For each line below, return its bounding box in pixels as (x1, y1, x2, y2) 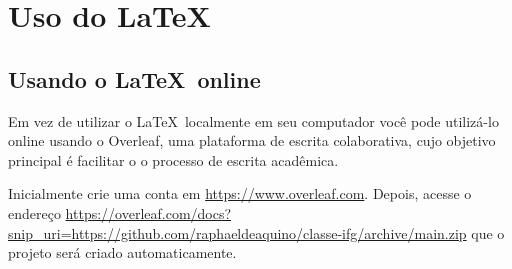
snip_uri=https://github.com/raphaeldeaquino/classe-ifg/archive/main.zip (8, 222, 467, 243)
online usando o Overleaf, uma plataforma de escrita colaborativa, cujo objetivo (8, 130, 496, 151)
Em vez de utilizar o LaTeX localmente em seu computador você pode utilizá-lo (8, 110, 499, 131)
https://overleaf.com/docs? (65, 202, 232, 223)
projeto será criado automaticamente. (8, 242, 237, 263)
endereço (8, 202, 61, 223)
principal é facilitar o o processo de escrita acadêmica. (8, 149, 339, 170)
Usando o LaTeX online (8, 63, 261, 94)
